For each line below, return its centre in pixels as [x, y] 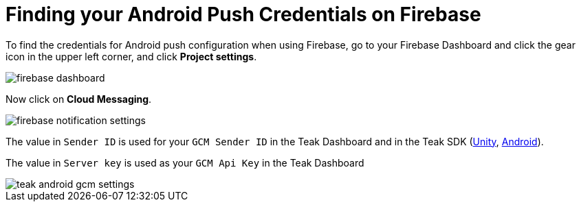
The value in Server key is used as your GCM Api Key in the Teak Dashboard [185, 162]
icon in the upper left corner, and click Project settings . [131, 56]
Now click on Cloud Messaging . [79, 99]
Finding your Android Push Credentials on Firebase [243, 14]
